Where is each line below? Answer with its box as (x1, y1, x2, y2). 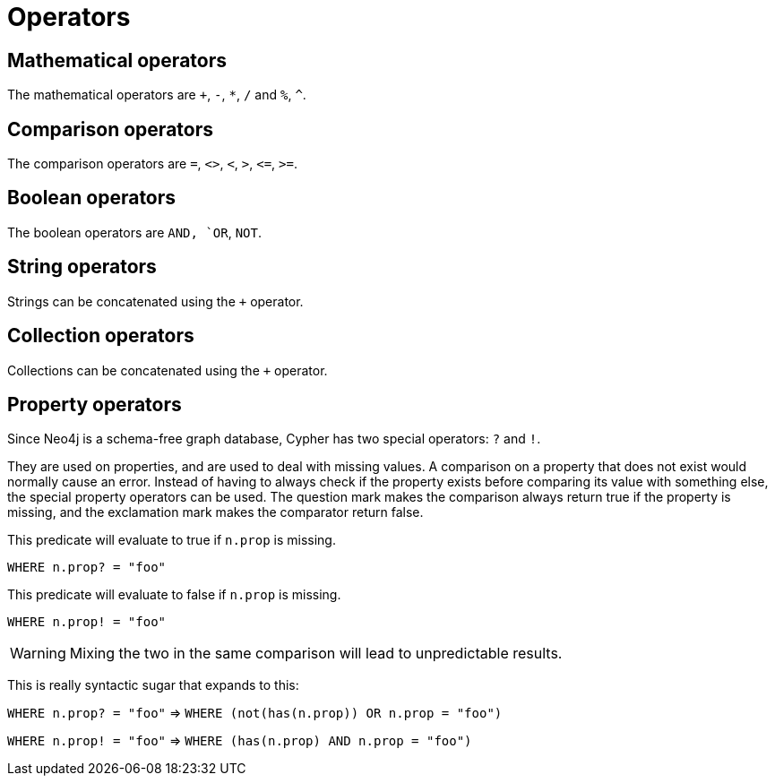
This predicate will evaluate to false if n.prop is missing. (7, 587, 341, 603)
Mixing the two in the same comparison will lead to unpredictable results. (69, 644, 563, 663)
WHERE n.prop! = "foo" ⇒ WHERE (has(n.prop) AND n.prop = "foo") (7, 733, 472, 749)
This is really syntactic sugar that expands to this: (7, 677, 299, 693)
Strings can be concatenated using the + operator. (7, 293, 304, 309)
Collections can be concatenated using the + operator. (7, 362, 328, 378)
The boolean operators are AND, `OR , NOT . (7, 224, 262, 240)
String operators (7, 255, 157, 279)
